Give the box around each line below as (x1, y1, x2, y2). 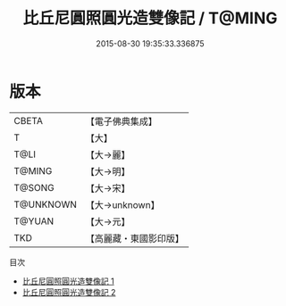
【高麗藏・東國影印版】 (85, 232, 185, 244)
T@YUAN (13, 215, 55, 227)
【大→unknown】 (85, 198, 160, 211)
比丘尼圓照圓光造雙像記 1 (21, 276, 114, 286)
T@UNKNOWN (13, 198, 78, 211)
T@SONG (13, 181, 55, 194)
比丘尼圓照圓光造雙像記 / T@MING (22, 8, 278, 29)
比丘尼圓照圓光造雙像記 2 (21, 286, 116, 297)
